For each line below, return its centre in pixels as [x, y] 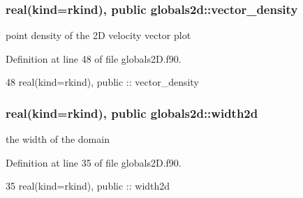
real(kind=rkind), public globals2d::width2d [132, 113]
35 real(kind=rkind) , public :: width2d [88, 186]
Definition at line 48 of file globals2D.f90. [94, 58]
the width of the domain [58, 139]
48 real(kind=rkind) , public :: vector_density [102, 82]
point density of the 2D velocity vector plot [98, 35]
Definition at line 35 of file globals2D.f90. [94, 162]
